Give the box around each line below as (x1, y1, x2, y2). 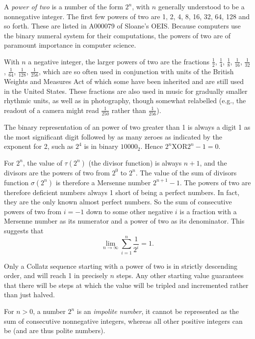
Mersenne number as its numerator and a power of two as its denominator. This (4, 216, 245, 226)
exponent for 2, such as (4, 141, 74, 151)
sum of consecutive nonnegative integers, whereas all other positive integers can (4, 315, 243, 326)
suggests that (4, 225, 44, 235)
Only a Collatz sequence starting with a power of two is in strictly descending (4, 260, 238, 271)
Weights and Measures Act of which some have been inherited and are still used (4, 76, 244, 86)
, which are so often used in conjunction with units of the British (38, 66, 234, 76)
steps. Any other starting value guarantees (116, 270, 244, 281)
